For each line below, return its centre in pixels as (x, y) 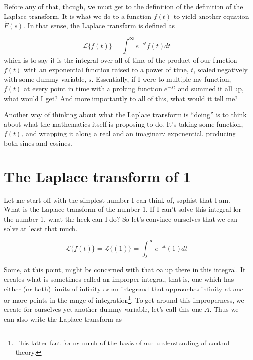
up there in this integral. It (205, 269)
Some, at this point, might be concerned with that (79, 269)
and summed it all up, (211, 89)
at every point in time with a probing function (93, 89)
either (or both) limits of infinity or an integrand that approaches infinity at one (124, 288)
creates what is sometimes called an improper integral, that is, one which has (119, 279)
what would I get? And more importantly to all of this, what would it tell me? (121, 98)
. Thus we (224, 309)
